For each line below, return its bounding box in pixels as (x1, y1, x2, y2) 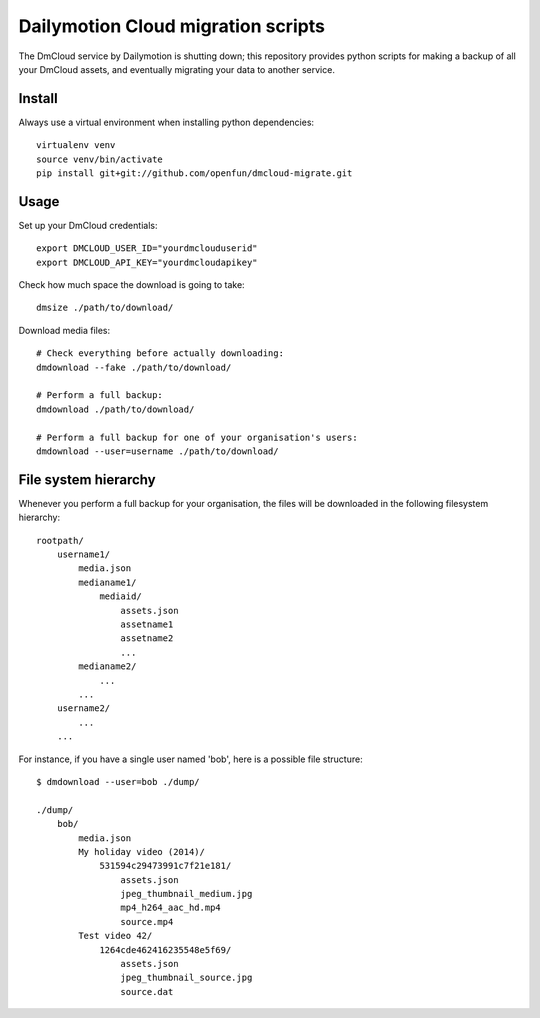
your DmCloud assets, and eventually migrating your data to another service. (18, 63, 335, 75)
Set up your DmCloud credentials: (18, 219, 158, 231)
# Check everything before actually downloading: (36, 348, 285, 359)
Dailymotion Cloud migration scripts (18, 15, 325, 37)
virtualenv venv (36, 140, 116, 151)
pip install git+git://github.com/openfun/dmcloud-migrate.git (36, 168, 353, 179)
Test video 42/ (78, 930, 153, 942)
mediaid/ (99, 591, 142, 602)
